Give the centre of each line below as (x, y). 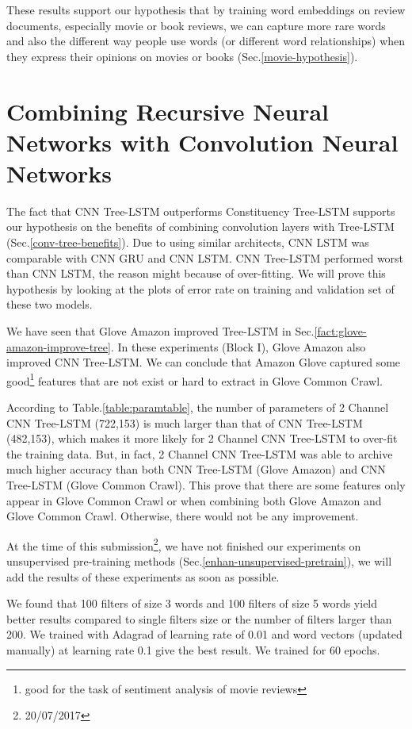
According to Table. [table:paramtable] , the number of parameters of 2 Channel (198, 407)
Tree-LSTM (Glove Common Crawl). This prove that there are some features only (206, 485)
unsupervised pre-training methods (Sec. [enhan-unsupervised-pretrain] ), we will (199, 561)
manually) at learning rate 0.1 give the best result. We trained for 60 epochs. (193, 650)
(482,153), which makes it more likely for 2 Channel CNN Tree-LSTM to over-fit (202, 438)
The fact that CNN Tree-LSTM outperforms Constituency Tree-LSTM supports (201, 211)
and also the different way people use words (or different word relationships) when (206, 41)
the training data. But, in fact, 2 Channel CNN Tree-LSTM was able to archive (200, 453)
